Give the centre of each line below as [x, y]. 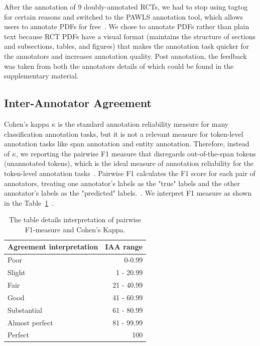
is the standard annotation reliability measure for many [143, 123]
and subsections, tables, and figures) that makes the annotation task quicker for [127, 46]
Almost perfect [30, 322]
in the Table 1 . [29, 202]
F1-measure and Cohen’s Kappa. [75, 229]
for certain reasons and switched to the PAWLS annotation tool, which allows [124, 16]
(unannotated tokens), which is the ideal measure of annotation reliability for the [129, 163]
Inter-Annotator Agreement [78, 103]
